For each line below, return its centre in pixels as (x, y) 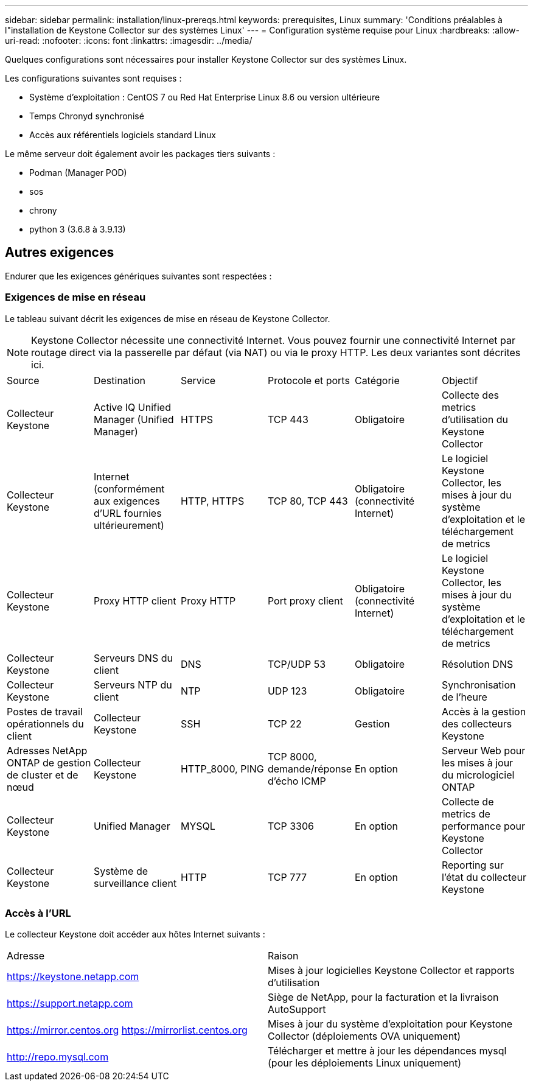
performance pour (483, 826)
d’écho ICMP (297, 781)
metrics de (466, 814)
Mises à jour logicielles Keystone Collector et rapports (391, 971)
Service (198, 380)
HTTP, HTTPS (212, 501)
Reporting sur (472, 865)
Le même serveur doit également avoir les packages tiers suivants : (140, 154)
